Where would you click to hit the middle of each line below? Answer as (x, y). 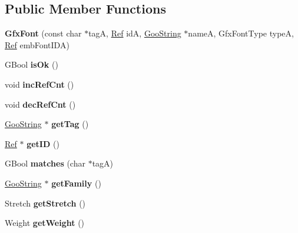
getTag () (70, 124)
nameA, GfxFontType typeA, (241, 33)
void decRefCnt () (40, 104)
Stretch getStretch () (45, 203)
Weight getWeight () (45, 223)
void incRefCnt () (39, 84)
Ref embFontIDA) (37, 44)
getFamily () (76, 183)
